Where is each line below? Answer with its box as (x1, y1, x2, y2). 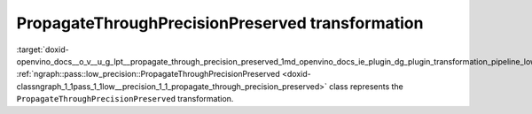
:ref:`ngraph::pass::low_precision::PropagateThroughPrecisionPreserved (16, 69, 281, 80)
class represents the (328, 80, 403, 92)
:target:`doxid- (16, 44, 70, 55)
